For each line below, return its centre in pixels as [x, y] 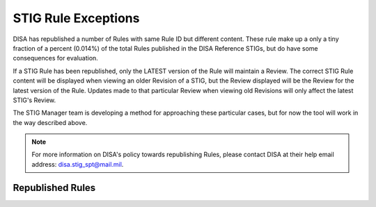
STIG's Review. [34, 100]
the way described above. [50, 122]
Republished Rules [54, 188]
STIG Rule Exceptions [76, 18]
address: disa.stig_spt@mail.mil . [78, 164]
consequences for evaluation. [56, 58]
